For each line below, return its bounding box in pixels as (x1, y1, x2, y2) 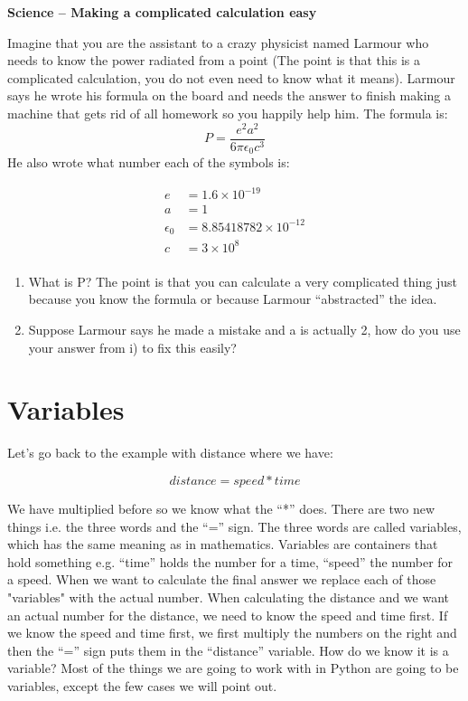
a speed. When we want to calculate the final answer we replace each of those (7, 570, 436, 589)
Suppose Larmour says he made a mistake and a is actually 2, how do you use (28, 320, 461, 339)
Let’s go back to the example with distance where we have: (7, 443, 333, 462)
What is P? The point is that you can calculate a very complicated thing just (28, 271, 457, 290)
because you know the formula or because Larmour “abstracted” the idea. (28, 289, 437, 308)
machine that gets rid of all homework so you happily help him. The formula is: (7, 103, 448, 122)
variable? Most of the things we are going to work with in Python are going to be (7, 658, 459, 677)
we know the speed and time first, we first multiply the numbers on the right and (7, 623, 457, 642)
